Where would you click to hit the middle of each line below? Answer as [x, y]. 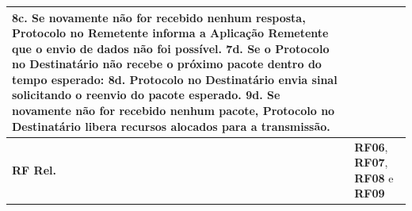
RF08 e [374, 177]
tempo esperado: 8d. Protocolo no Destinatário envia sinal [175, 79]
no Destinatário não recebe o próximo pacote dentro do [167, 64]
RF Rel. [34, 169]
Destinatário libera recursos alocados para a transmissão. [171, 126]
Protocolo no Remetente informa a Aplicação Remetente [170, 33]
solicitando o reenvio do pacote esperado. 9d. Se [146, 95]
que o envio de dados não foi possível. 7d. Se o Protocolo [171, 48]
